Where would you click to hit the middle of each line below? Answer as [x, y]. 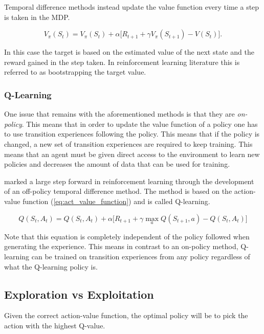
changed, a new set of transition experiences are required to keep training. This [128, 143]
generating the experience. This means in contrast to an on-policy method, [121, 246]
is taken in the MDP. [37, 17]
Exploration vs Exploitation [79, 294]
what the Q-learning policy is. [51, 266]
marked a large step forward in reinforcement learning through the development [129, 181]
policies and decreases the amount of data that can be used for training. [117, 164]
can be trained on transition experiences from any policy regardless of [141, 256]
